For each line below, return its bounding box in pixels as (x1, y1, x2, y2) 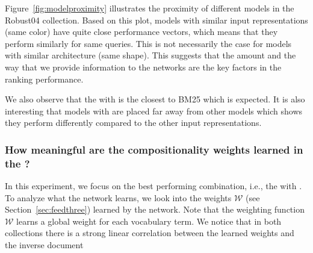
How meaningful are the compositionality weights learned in (5, 142, 303, 157)
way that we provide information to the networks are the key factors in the (5, 60, 282, 73)
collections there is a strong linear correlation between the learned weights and (5, 226, 294, 239)
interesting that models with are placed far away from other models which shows (5, 104, 303, 117)
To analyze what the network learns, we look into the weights (5, 191, 232, 204)
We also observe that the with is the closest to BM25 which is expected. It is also (5, 93, 305, 105)
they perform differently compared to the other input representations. (5, 116, 262, 129)
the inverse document (5, 239, 84, 251)
